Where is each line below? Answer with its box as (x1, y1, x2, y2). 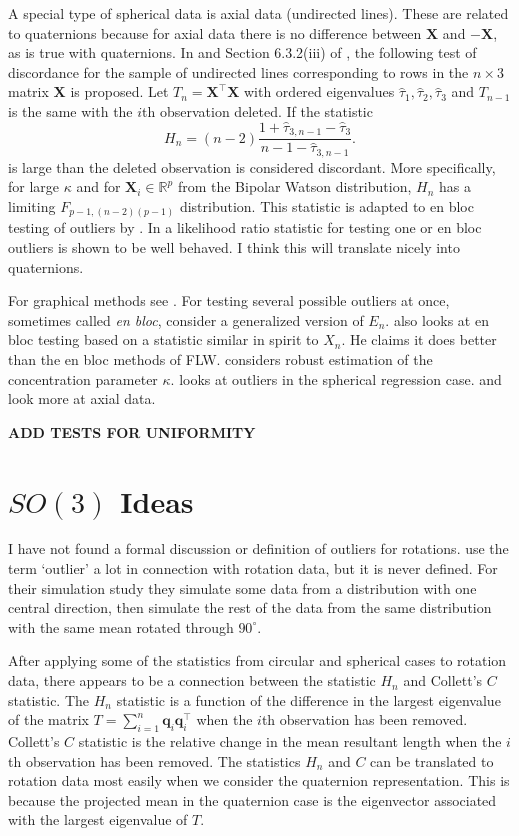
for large (8, 176, 60, 197)
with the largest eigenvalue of (8, 809, 188, 830)
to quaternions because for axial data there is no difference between (8, 22, 422, 43)
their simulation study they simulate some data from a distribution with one (8, 577, 477, 598)
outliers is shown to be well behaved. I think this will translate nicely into (8, 237, 460, 258)
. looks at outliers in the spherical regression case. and (170, 368, 502, 389)
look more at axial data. (8, 388, 156, 409)
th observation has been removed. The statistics (8, 750, 301, 771)
